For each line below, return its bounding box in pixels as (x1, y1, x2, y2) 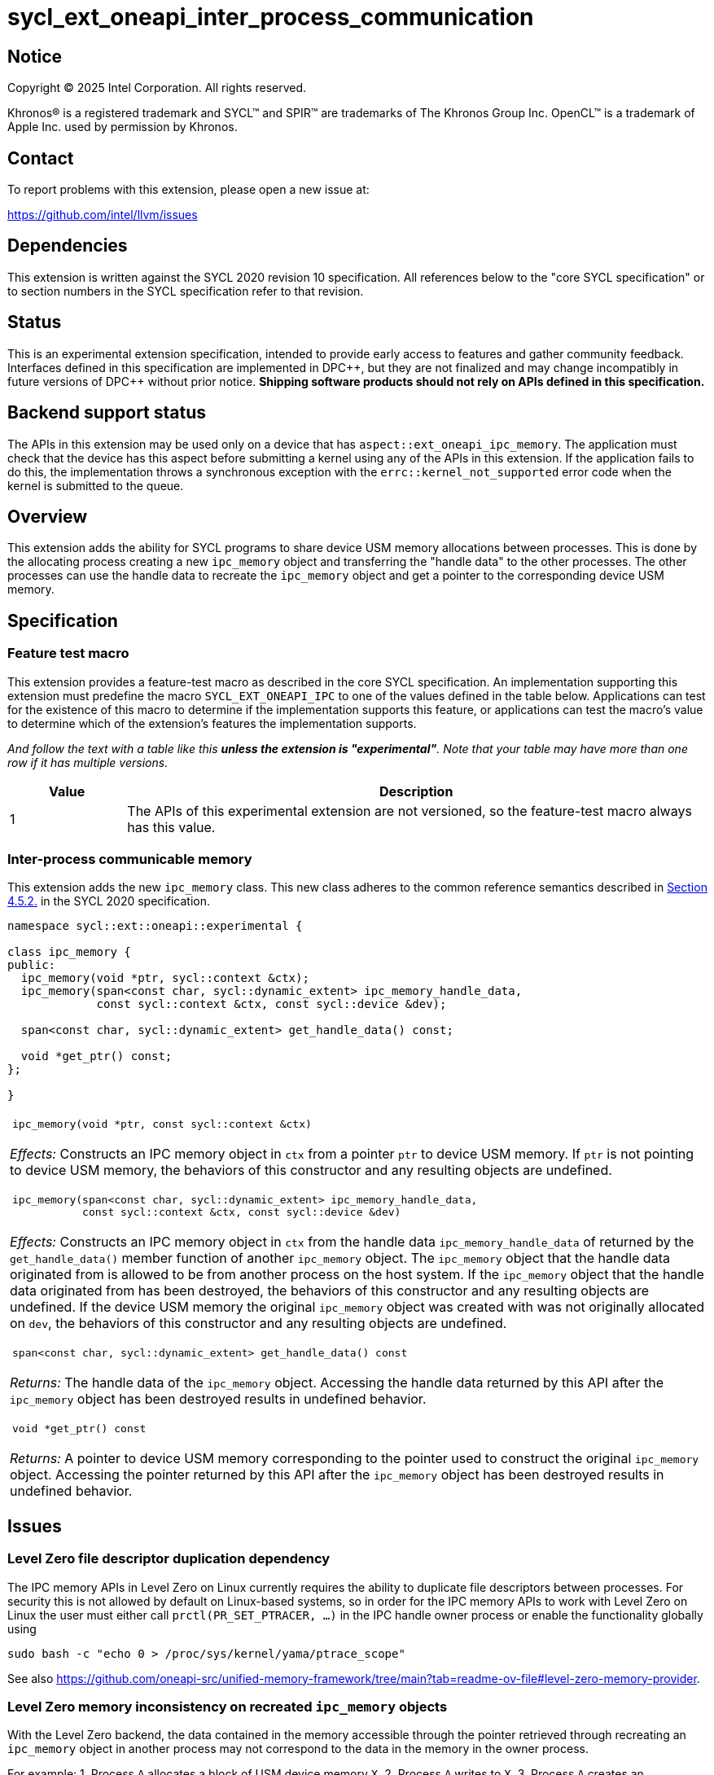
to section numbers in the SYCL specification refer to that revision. (7, 283, 364, 298)
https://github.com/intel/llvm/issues (7, 208, 198, 222)
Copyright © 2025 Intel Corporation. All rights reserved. (7, 81, 307, 95)
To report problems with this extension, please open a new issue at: (7, 182, 370, 197)
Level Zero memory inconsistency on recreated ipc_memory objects (7, 1698, 448, 1715)
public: (7, 958, 56, 972)
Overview (7, 506, 88, 527)
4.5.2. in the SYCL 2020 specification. (7, 894, 210, 909)
